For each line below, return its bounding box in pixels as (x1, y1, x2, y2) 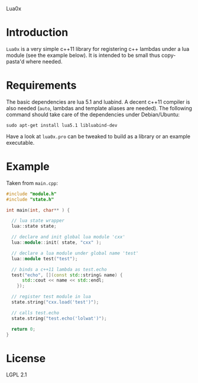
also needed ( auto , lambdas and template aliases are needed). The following (6, 104, 192, 111)
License (6, 352, 46, 365)
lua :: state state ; (11, 224, 57, 229)
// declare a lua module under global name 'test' (11, 250, 139, 256)
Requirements (6, 79, 77, 92)
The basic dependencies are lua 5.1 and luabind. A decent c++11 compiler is (6, 98, 190, 106)
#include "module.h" (6, 191, 57, 197)
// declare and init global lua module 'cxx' (11, 234, 126, 240)
